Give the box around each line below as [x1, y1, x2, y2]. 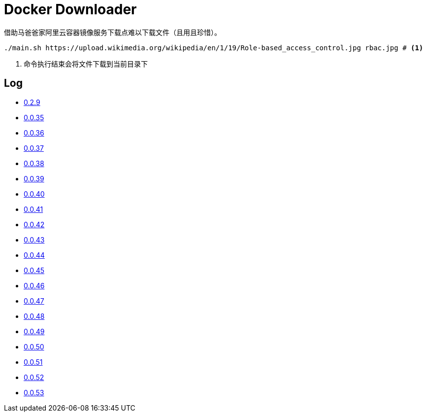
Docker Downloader [4, 1, 137, 18]
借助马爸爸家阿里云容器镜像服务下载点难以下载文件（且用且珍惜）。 [4, 28, 221, 36]
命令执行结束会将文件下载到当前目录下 [24, 59, 148, 68]
